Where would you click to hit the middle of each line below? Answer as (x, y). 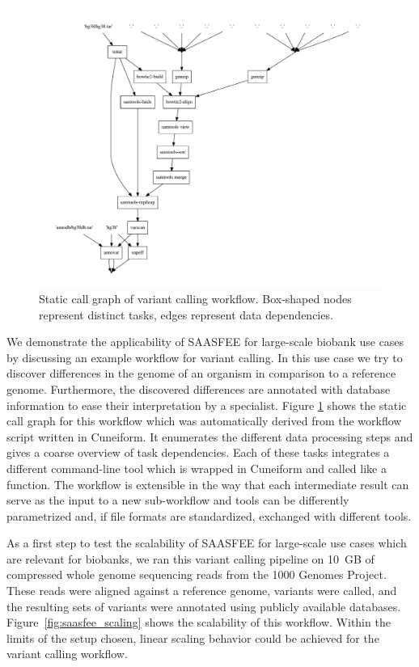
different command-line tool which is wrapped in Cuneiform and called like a (197, 468)
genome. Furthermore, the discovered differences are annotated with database (199, 388)
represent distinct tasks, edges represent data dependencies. (186, 314)
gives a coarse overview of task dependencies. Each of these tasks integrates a (198, 452)
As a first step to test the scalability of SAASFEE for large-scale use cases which (207, 543)
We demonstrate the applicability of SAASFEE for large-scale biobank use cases (205, 342)
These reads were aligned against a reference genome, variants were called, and (202, 591)
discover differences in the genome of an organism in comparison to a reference (201, 373)
